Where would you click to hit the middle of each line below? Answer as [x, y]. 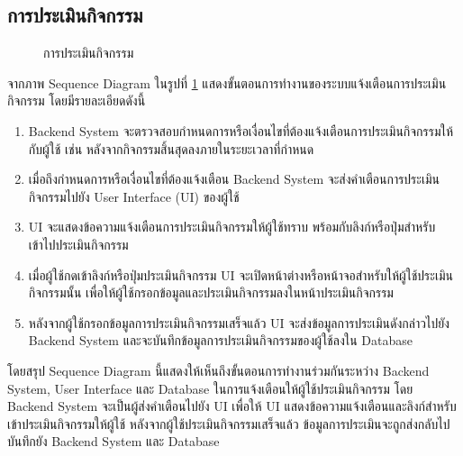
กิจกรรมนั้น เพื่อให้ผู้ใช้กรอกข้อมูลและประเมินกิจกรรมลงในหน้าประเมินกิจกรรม [211, 292]
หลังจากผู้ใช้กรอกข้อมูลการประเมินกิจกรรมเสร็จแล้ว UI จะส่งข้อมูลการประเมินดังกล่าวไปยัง [239, 322]
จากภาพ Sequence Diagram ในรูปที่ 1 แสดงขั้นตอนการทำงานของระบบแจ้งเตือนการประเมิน [227, 82]
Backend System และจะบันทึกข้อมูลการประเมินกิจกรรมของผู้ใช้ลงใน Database [220, 340]
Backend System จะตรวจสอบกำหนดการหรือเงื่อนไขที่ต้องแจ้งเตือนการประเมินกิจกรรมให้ [241, 130]
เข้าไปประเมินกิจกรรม [78, 244]
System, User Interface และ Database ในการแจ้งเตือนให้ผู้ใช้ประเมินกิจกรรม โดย [210, 388]
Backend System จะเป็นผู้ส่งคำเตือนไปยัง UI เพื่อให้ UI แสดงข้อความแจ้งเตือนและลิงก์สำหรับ [232, 406]
